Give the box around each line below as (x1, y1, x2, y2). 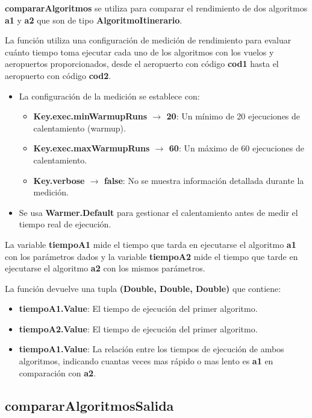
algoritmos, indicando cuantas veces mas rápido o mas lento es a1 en (19, 355, 273, 367)
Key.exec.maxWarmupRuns (33, 142, 150, 154)
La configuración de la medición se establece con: (19, 89, 200, 102)
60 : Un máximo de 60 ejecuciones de (169, 142, 304, 154)
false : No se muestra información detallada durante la (104, 174, 304, 186)
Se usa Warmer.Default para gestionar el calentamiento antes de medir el (19, 206, 298, 218)
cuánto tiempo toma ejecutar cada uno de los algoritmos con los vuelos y (5, 45, 274, 58)
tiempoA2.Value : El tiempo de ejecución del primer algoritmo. (19, 322, 258, 335)
